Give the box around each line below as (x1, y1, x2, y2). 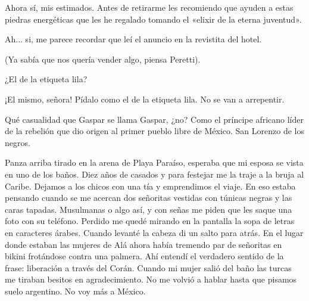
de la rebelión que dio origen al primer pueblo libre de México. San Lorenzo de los (5, 125, 304, 137)
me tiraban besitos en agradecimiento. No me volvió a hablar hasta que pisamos (5, 273, 297, 286)
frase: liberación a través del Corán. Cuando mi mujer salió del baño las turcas (5, 261, 292, 274)
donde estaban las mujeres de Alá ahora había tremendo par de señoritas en (5, 238, 282, 250)
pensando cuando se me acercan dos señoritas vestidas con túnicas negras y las (5, 191, 292, 204)
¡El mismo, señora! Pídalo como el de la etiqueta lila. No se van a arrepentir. (5, 92, 285, 105)
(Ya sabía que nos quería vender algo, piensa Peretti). (5, 52, 201, 65)
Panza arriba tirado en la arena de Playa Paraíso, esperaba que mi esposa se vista (5, 156, 304, 169)
